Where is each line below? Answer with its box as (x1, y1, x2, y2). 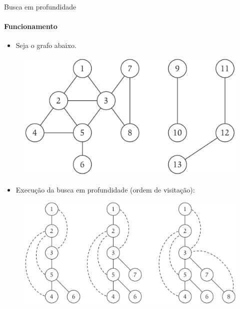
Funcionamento (4, 21, 57, 31)
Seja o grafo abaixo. (15, 40, 76, 50)
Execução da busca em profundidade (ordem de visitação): (15, 184, 195, 194)
